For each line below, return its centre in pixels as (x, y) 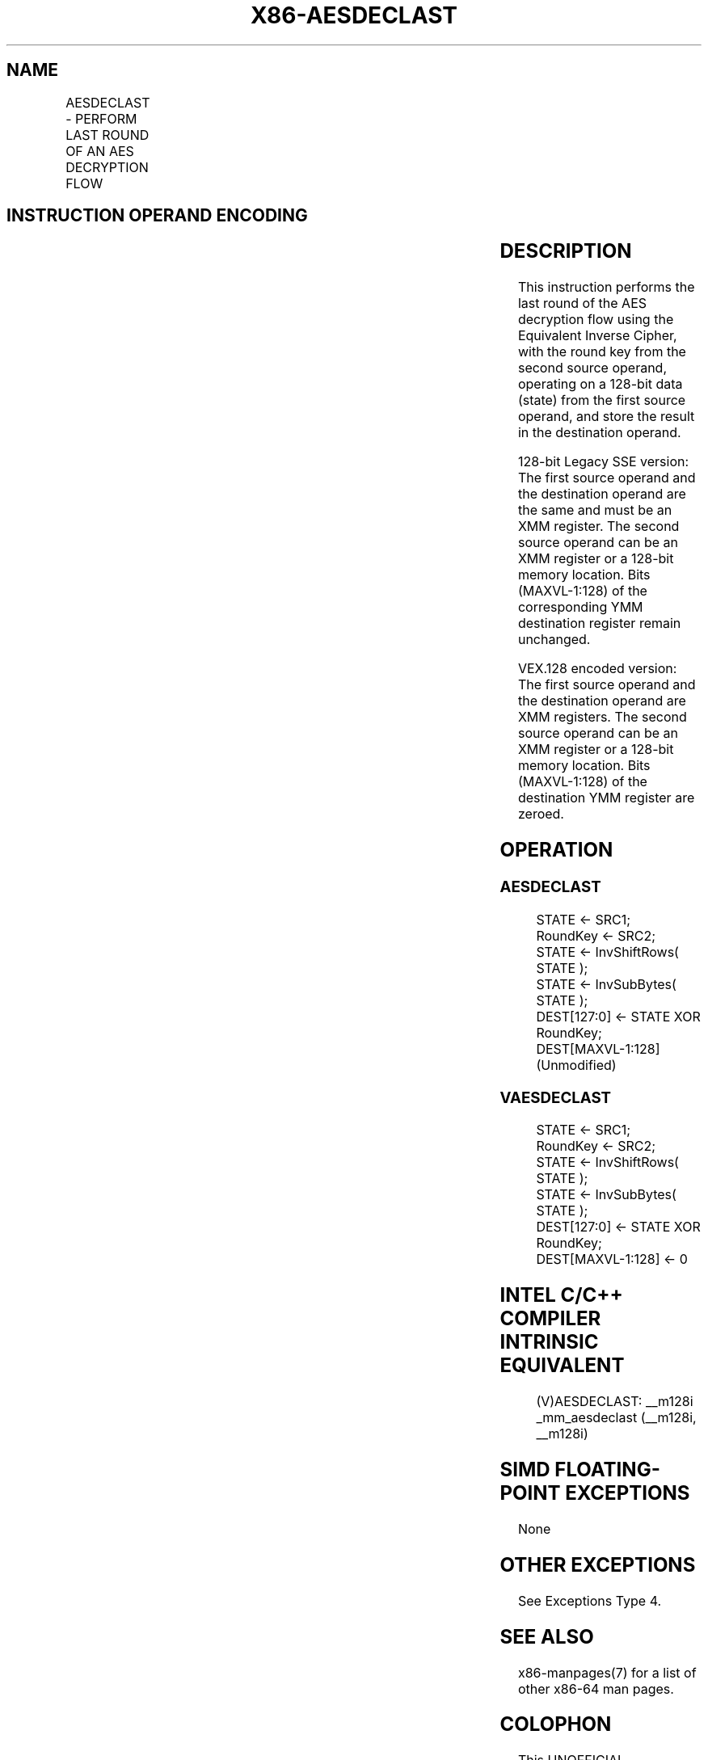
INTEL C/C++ (561, 1295)
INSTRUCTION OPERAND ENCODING (157, 216)
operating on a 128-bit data (600, 384)
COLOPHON (556, 1724)
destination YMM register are (606, 798)
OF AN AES (100, 151)
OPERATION (556, 850)
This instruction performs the (606, 287)
